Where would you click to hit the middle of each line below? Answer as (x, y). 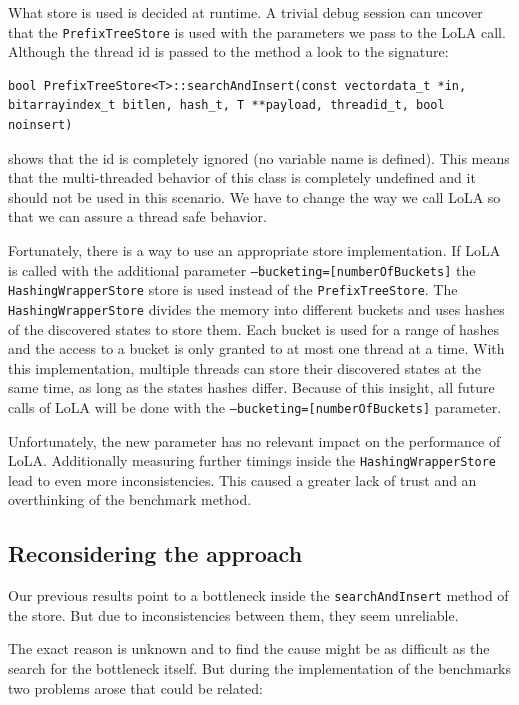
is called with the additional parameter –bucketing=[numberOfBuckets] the (242, 269)
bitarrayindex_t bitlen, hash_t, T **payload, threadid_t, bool (226, 105)
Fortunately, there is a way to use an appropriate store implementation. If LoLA (254, 250)
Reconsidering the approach (155, 553)
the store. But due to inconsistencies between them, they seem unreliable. (233, 614)
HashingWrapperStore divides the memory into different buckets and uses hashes (256, 308)
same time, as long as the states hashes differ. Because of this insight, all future (251, 387)
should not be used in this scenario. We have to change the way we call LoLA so (254, 196)
